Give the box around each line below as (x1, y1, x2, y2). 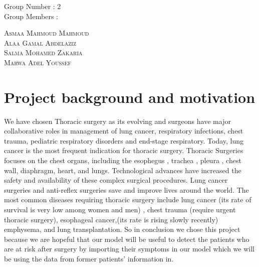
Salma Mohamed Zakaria (4, 47, 83, 58)
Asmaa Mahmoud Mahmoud (4, 28, 89, 38)
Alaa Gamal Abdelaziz (4, 37, 77, 48)
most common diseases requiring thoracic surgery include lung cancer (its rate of (4, 194, 251, 205)
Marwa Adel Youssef (4, 57, 72, 67)
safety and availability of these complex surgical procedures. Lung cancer (4, 175, 228, 185)
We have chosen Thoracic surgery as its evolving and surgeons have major (4, 115, 231, 126)
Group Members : (4, 11, 58, 21)
